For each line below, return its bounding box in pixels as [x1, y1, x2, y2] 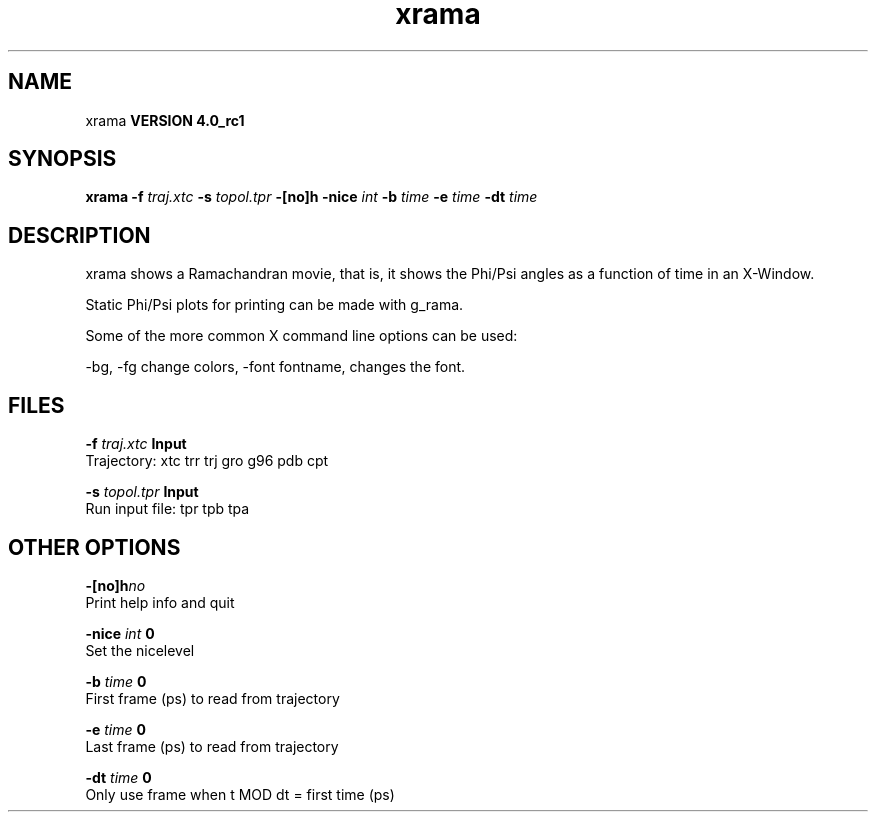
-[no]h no [85, 576, 146, 594]
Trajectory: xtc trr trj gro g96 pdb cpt [85, 452, 329, 470]
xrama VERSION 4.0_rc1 [85, 111, 245, 129]
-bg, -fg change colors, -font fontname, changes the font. [85, 358, 466, 376]
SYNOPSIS [8, 146, 117, 172]
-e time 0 [85, 720, 146, 738]
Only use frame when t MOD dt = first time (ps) [85, 785, 395, 803]
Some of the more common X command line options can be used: [85, 327, 518, 345]
